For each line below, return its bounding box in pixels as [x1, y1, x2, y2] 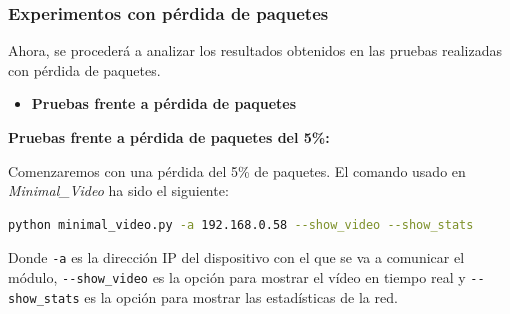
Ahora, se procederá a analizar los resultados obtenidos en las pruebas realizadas [8, 40, 502, 61]
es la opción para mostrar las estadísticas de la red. [84, 286, 398, 307]
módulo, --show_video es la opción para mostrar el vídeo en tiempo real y [8, 267, 466, 288]
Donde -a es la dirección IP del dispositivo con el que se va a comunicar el [8, 247, 465, 268]
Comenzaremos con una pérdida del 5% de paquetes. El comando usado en [8, 160, 466, 181]
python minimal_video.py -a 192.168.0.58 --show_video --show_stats [8, 217, 474, 232]
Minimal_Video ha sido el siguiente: [8, 180, 229, 201]
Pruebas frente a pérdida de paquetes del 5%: [8, 127, 330, 147]
